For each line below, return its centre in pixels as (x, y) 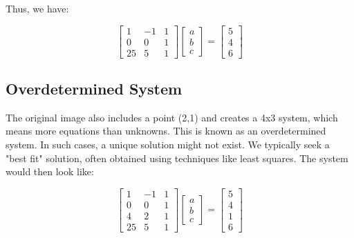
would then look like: (50, 171)
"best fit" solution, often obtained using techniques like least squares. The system (177, 158)
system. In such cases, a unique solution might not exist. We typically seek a (168, 145)
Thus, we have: (37, 8)
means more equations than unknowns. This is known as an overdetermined (166, 131)
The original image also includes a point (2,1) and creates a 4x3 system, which (172, 117)
